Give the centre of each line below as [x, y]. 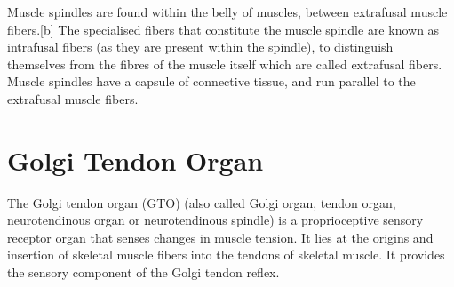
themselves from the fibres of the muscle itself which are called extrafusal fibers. [225, 64]
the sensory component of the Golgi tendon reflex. [143, 272]
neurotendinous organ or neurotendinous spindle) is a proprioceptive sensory [215, 220]
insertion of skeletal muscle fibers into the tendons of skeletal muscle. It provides [226, 255]
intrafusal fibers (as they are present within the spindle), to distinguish [200, 47]
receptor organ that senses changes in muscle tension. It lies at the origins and [220, 237]
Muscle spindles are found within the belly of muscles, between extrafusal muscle [227, 12]
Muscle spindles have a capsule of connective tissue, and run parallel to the [211, 81]
